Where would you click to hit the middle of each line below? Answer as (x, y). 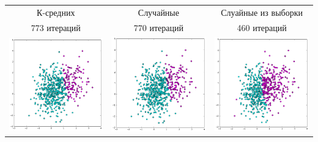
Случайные (158, 12)
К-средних (56, 12)
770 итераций (158, 27)
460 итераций (262, 27)
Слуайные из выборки (262, 12)
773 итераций (56, 27)
